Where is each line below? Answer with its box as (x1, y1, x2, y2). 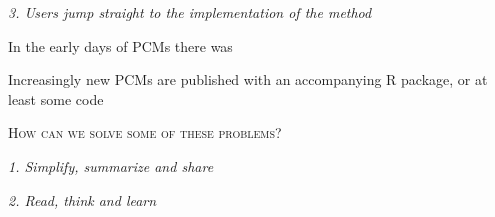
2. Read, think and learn (8, 189, 157, 210)
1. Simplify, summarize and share (8, 155, 214, 176)
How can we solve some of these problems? (8, 122, 282, 143)
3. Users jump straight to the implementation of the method (8, 2, 372, 22)
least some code (8, 88, 104, 109)
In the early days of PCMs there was (8, 35, 233, 56)
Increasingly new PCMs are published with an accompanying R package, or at (8, 69, 488, 90)
